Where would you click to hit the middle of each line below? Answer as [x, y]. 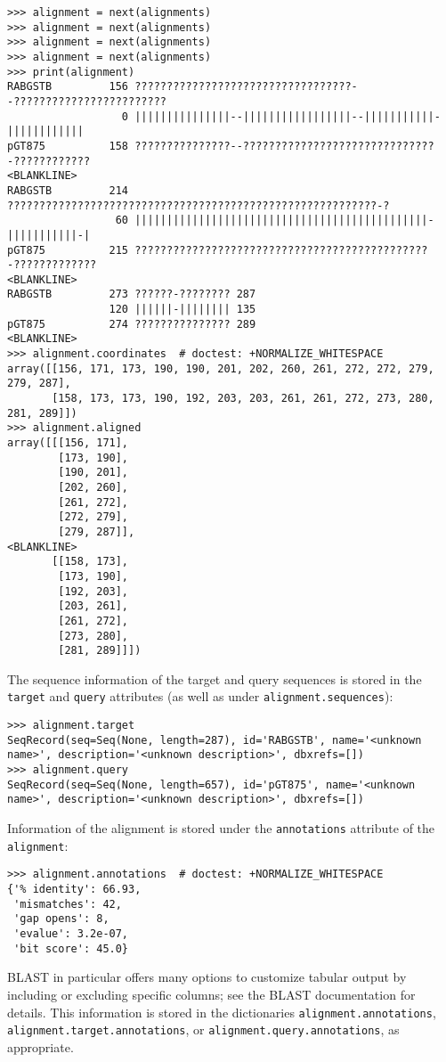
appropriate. [41, 1046]
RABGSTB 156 [68, 87]
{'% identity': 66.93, [74, 890]
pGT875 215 [68, 250]
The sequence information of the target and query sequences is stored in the [215, 678]
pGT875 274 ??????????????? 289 [132, 324]
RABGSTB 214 [68, 190]
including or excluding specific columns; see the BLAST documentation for [211, 994]
